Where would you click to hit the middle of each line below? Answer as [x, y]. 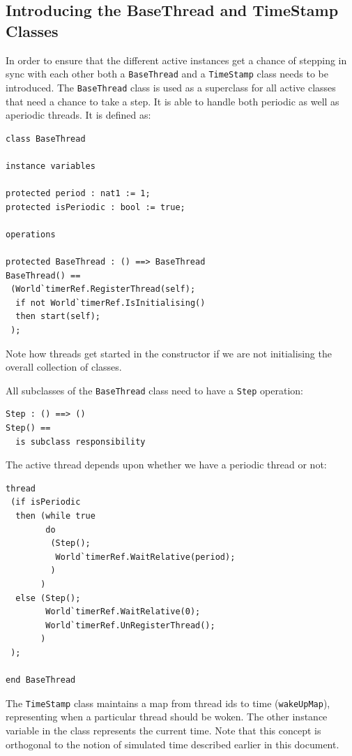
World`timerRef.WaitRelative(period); [145, 557]
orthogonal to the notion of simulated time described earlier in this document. [173, 744]
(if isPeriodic [46, 502]
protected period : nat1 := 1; [78, 194]
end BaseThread [41, 680]
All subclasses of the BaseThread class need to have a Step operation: [154, 390]
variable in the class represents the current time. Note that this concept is [163, 730]
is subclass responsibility [81, 442]
